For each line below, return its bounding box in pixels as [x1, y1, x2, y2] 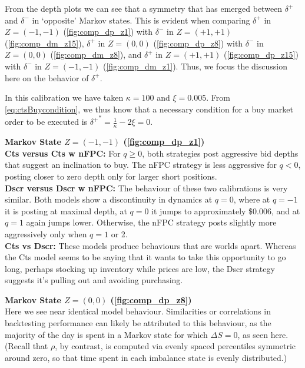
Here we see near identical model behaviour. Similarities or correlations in [5, 305, 271, 317]
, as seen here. [237, 328, 289, 340]
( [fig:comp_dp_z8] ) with [153, 37, 243, 49]
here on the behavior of [5, 71, 89, 84]
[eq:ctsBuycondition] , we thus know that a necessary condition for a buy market [5, 102, 293, 115]
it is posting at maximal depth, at [5, 204, 127, 217]
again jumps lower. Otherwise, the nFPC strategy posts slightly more [26, 216, 277, 228]
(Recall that [5, 340, 48, 352]
